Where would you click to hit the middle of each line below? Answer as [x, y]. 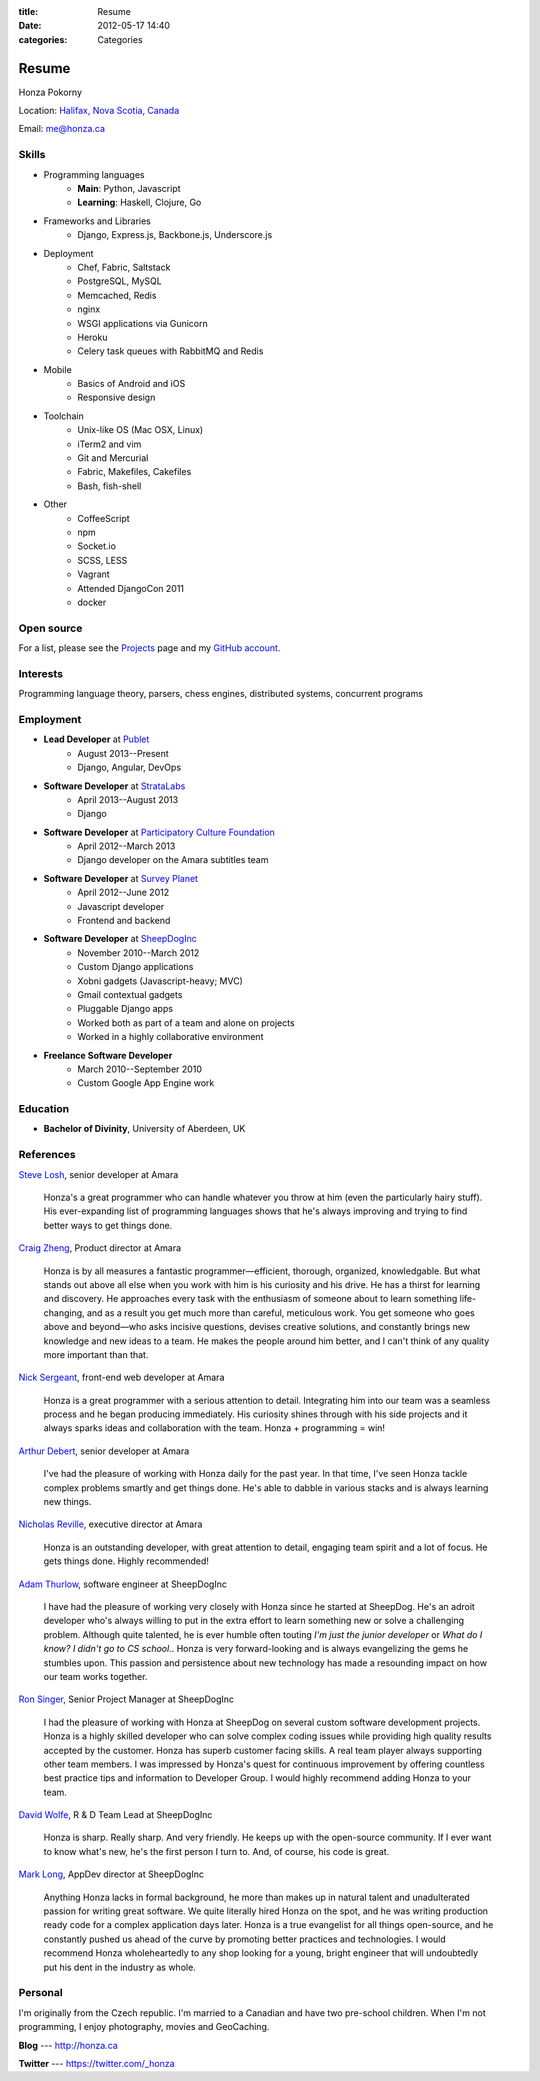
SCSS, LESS [102, 560]
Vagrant [93, 574]
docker [92, 602]
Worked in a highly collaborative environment [170, 1037]
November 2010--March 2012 [138, 952]
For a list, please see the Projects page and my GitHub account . [149, 648]
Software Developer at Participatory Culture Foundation [159, 832]
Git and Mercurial [113, 458]
